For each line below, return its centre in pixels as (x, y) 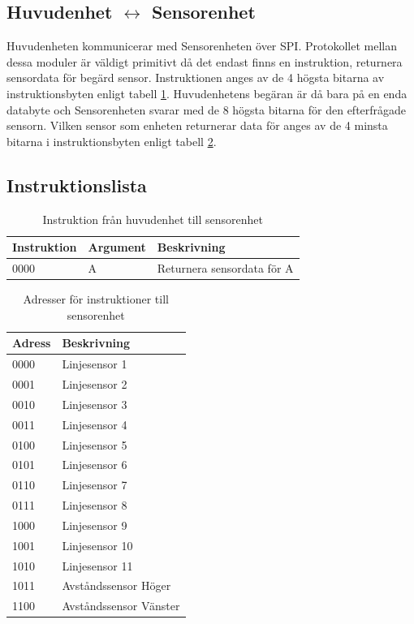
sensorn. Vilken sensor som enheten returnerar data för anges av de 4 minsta (197, 125)
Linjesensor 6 (95, 465)
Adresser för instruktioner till (96, 299)
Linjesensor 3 (95, 404)
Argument (117, 247)
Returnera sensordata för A (225, 268)
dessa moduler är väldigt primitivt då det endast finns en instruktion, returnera (205, 61)
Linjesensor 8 (95, 505)
